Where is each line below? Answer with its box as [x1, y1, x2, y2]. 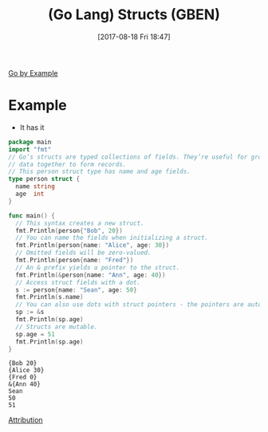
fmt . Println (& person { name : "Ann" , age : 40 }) [15, 271, 166, 279]
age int [15, 190, 45, 198]
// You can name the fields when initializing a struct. [15, 234, 209, 242]
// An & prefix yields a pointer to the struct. [15, 263, 180, 272]
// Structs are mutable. [15, 323, 98, 331]
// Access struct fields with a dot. [15, 278, 141, 286]
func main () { [8, 211, 56, 220]
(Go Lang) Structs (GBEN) [47, 6, 221, 24]
